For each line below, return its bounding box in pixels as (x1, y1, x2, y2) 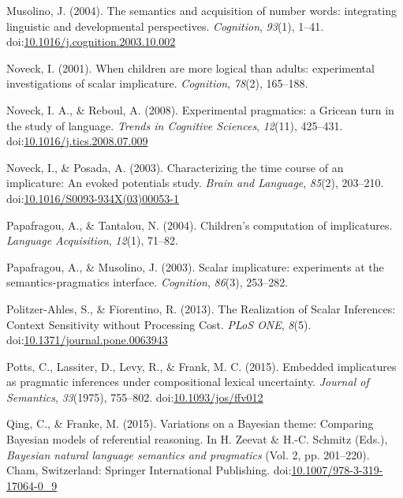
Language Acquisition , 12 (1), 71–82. (6, 232, 178, 249)
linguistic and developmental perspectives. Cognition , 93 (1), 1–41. (6, 17, 324, 34)
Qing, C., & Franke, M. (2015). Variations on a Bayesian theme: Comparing (6, 415, 374, 432)
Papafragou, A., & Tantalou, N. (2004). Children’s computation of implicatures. (6, 216, 393, 233)
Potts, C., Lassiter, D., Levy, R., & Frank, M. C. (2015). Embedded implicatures (6, 358, 397, 374)
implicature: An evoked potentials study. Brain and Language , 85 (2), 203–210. (6, 174, 384, 191)
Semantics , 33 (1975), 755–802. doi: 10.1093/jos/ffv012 (6, 388, 263, 405)
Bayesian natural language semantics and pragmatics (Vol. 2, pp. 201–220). (6, 446, 370, 462)
